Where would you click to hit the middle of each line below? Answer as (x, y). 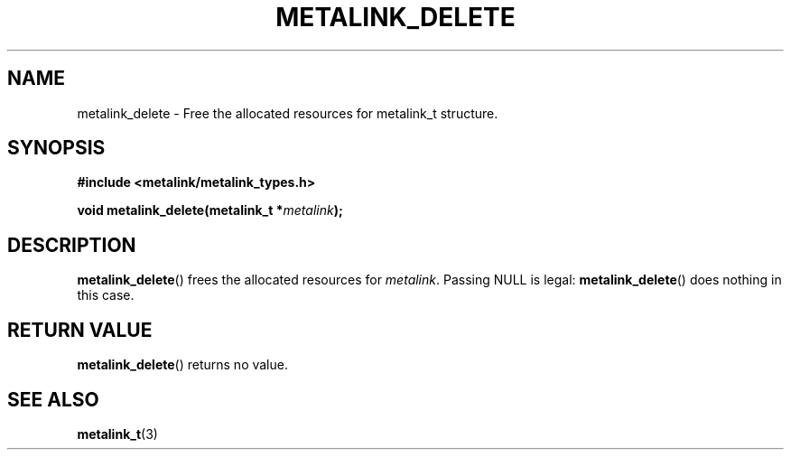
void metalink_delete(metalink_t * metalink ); (210, 210)
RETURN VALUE (80, 330)
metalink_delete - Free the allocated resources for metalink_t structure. (288, 113)
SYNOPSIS (56, 148)
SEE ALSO (53, 399)
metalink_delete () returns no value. (182, 365)
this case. (106, 295)
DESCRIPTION (72, 245)
